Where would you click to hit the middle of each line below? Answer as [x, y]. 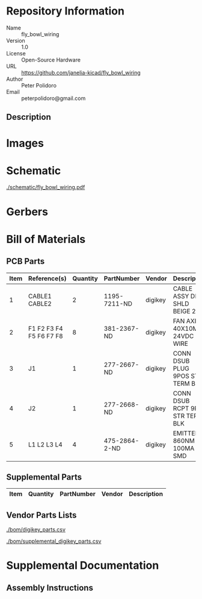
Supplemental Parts [44, 477]
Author [15, 79]
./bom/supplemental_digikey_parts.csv [54, 541]
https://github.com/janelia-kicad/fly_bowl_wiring [81, 72]
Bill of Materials [46, 239]
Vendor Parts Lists [41, 515]
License [16, 53]
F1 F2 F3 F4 [45, 328]
